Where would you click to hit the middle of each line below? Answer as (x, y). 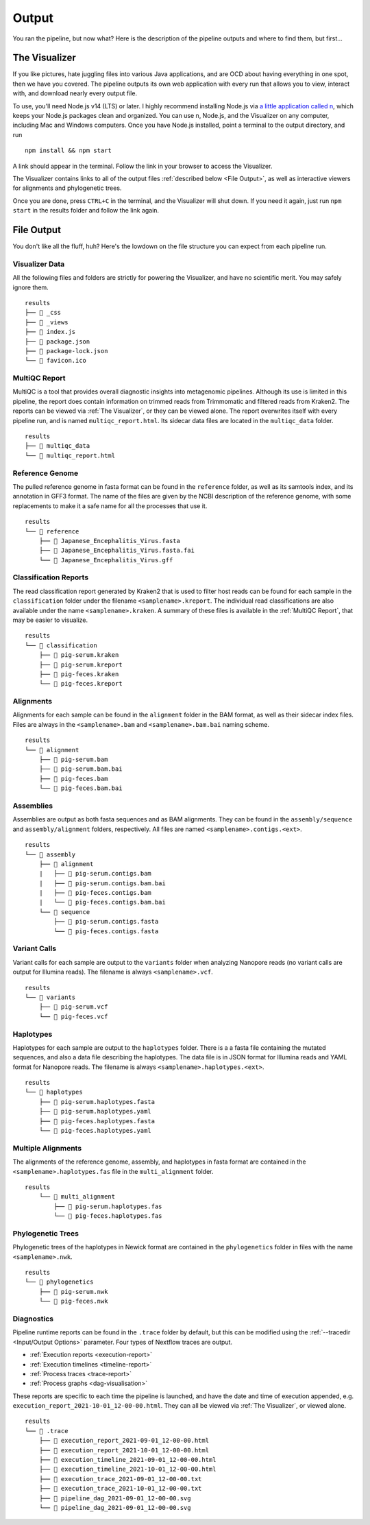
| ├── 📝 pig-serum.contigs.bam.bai (102, 883)
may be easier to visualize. (50, 620)
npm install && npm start (69, 151)
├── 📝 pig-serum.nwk (73, 1292)
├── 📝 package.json (58, 341)
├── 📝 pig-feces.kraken (79, 674)
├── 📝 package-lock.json (66, 351)
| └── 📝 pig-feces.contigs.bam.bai (102, 902)
